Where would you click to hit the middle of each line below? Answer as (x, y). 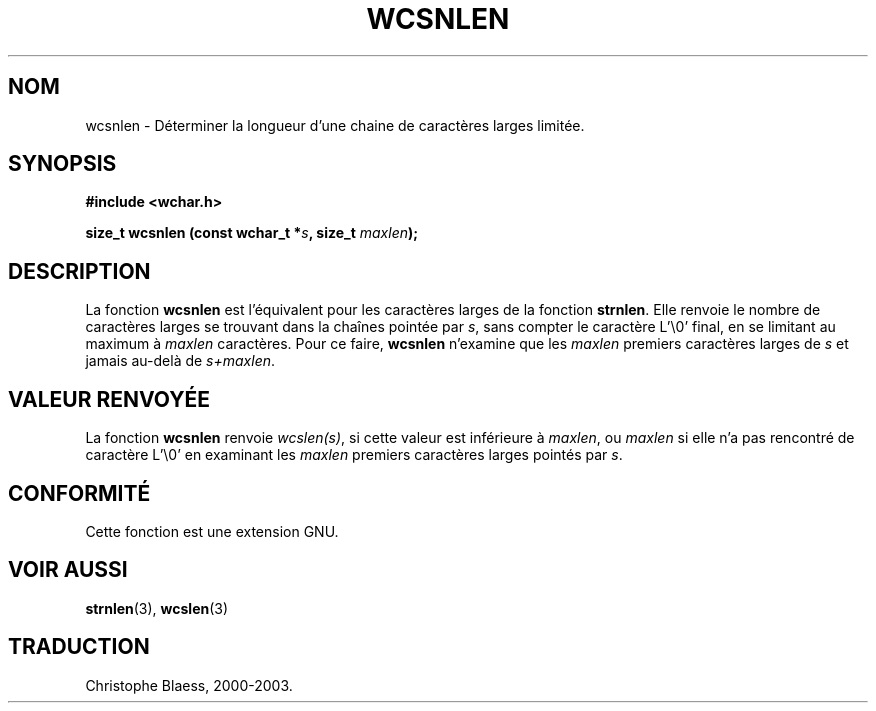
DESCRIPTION (79, 271)
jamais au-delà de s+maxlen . (180, 361)
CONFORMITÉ (79, 493)
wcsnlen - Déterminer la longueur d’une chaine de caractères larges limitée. (335, 125)
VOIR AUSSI (68, 570)
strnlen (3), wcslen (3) (157, 608)
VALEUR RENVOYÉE (109, 399)
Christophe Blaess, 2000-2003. (189, 685)
